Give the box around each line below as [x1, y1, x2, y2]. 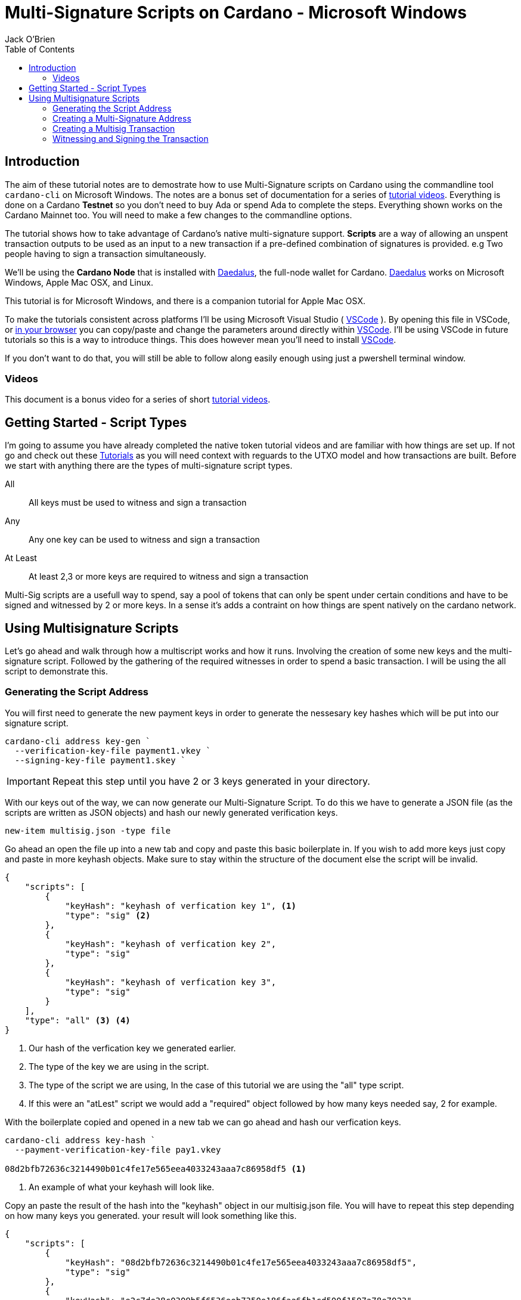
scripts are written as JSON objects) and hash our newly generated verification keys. [5, 807, 338, 818]
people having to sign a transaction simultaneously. [5, 248, 206, 259]
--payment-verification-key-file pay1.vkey [14, 1144, 221, 1154]
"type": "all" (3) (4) [24, 1015, 131, 1025]
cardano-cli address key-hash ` [5, 1135, 156, 1145]
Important [7, 775, 50, 787]
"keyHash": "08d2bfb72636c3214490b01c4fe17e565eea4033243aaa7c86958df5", [65, 1257, 417, 1267]
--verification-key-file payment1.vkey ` [14, 745, 211, 756]
